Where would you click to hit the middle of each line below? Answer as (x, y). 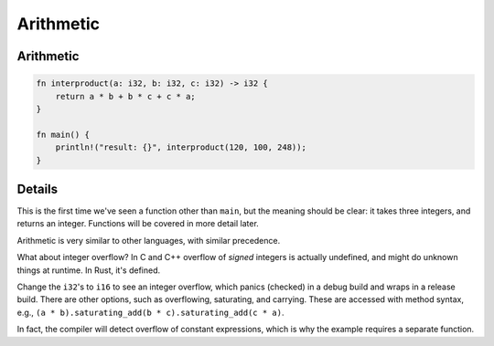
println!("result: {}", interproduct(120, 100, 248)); (181, 147)
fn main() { (63, 134)
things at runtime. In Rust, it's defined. (89, 270)
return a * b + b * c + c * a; (125, 96)
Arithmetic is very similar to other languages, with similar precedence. (149, 240)
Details (38, 189)
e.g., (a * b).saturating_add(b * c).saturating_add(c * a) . (150, 312)
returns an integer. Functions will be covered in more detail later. (138, 224)
